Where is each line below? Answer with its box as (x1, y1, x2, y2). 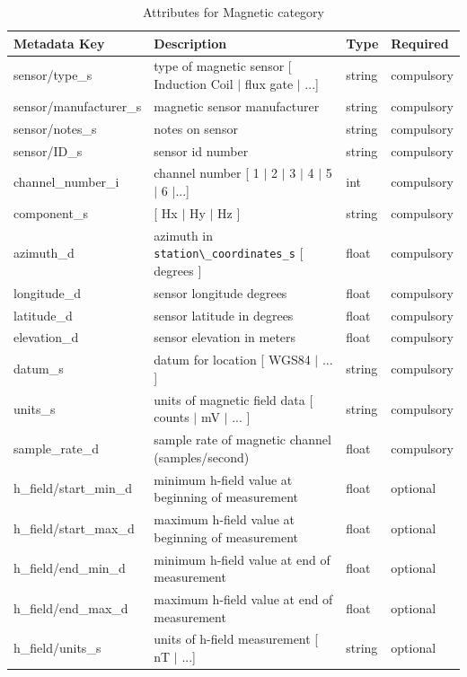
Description (154, 33, 227, 52)
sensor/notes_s (13, 119, 97, 137)
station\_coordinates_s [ (154, 243, 304, 262)
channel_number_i (13, 172, 119, 191)
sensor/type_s (13, 66, 93, 84)
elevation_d (13, 328, 79, 347)
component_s (13, 203, 88, 222)
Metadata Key (13, 33, 105, 52)
